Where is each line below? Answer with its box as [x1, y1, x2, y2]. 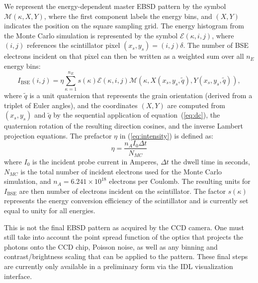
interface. [4, 271, 32, 281]
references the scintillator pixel [26, 40, 120, 50]
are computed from [167, 100, 225, 110]
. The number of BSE [183, 40, 249, 50]
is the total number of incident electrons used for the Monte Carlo [20, 166, 222, 176]
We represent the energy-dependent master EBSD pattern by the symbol [4, 1, 226, 11]
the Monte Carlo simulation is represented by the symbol [4, 30, 178, 40]
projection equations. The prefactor [4, 130, 112, 141]
